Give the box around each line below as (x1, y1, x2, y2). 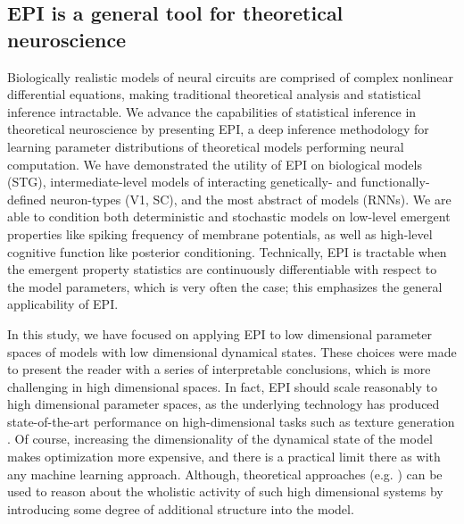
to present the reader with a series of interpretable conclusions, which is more (7, 360, 431, 378)
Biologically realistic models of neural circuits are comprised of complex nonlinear (7, 67, 454, 86)
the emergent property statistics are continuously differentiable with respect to (7, 260, 437, 279)
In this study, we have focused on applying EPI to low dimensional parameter (7, 324, 433, 343)
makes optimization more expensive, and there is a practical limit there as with (7, 447, 441, 466)
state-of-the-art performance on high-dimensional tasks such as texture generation (7, 412, 455, 430)
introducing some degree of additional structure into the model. (7, 499, 354, 518)
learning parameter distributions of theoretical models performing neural (7, 137, 404, 155)
